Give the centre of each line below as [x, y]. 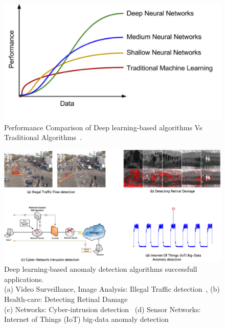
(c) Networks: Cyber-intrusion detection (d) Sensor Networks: [103, 309]
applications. [24, 279]
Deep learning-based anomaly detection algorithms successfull [101, 269]
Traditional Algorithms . [43, 137]
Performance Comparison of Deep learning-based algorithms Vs [103, 127]
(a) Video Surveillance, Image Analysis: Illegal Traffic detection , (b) [112, 289]
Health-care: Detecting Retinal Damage [66, 299]
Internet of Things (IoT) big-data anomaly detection [86, 319]
